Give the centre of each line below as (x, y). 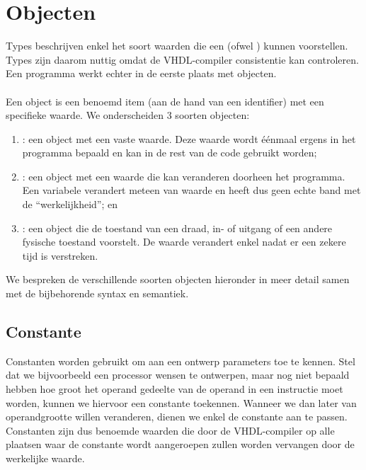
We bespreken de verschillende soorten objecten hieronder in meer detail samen (178, 279)
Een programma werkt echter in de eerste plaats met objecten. (141, 73)
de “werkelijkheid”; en (70, 204)
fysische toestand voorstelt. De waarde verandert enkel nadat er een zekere (184, 242)
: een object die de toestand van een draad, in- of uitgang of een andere (177, 228)
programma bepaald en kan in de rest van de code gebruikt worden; (170, 153)
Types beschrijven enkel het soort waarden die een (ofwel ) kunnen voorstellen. (177, 46)
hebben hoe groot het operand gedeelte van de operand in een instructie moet (175, 389)
